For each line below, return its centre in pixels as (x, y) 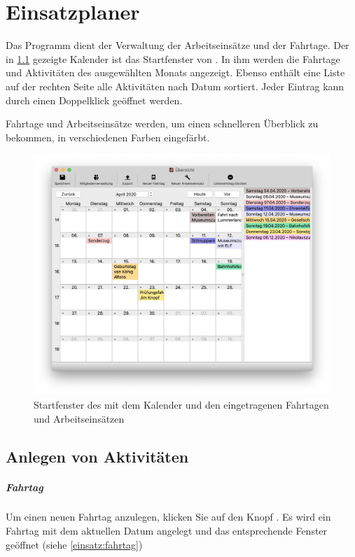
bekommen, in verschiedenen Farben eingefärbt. (108, 137)
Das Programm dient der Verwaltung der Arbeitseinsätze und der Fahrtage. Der (177, 45)
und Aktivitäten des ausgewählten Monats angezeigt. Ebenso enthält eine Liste (175, 72)
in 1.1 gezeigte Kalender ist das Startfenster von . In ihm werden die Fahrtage (173, 58)
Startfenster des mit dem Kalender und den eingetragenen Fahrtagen (181, 404)
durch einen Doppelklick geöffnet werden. (94, 100)
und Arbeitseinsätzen (79, 418)
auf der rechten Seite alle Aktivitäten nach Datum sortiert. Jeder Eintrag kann (175, 86)
